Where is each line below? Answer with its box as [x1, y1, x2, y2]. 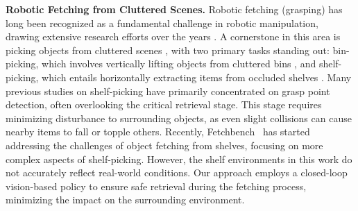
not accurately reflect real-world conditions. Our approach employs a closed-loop [6, 165, 348, 180]
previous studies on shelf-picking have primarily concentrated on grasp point [6, 83, 330, 98]
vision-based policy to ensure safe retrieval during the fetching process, [6, 178, 307, 193]
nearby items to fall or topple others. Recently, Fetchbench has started [6, 124, 310, 139]
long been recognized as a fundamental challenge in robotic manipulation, [6, 15, 318, 30]
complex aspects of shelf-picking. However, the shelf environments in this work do [6, 151, 352, 166]
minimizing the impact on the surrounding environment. [6, 192, 245, 207]
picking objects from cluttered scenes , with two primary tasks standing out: [6, 42, 330, 57]
